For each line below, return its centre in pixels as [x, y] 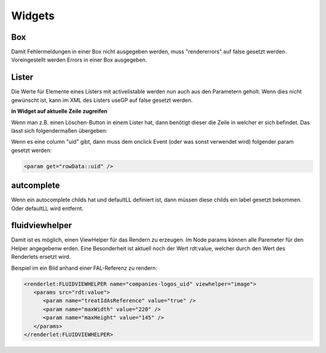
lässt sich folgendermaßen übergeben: [59, 130]
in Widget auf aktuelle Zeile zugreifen [59, 111]
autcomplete [36, 186]
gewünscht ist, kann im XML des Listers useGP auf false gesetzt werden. [102, 100]
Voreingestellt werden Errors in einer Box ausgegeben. [79, 60]
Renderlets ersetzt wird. [41, 257]
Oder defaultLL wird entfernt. [47, 208]
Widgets [33, 16]
